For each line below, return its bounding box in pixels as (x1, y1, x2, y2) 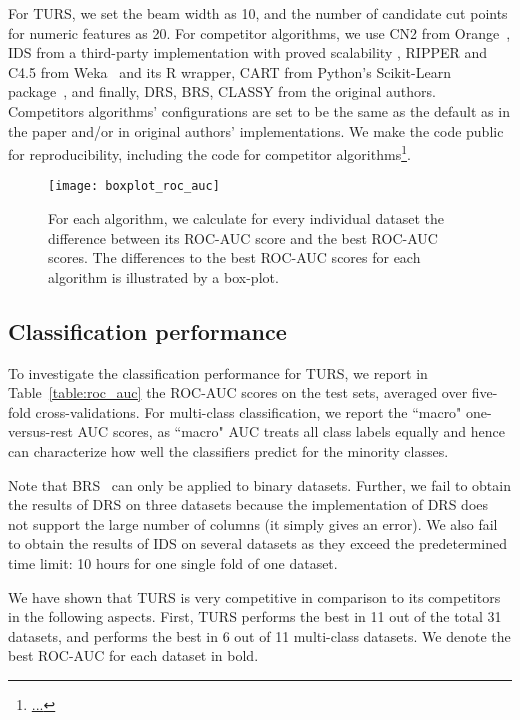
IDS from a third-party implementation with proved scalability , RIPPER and (8, 42, 488, 63)
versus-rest (8, 421, 73, 442)
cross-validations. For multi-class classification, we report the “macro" (35, 401, 462, 422)
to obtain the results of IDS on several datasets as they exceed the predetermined (8, 533, 507, 554)
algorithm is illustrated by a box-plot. (48, 266, 279, 287)
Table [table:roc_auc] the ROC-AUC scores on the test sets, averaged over (8, 382, 468, 403)
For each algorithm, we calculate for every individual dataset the (48, 208, 444, 229)
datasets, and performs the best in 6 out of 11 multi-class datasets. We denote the (8, 625, 511, 646)
